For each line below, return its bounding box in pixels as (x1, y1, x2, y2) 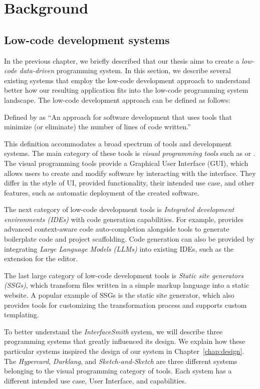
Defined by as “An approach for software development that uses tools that (4, 111, 232, 122)
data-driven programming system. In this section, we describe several (19, 65, 231, 76)
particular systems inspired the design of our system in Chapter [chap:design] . (4, 346, 244, 356)
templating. (4, 309, 40, 320)
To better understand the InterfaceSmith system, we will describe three (4, 326, 223, 336)
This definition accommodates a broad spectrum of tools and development (4, 138, 232, 148)
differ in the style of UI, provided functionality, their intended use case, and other (4, 177, 254, 188)
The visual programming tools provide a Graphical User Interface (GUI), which (4, 157, 248, 168)
